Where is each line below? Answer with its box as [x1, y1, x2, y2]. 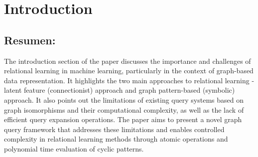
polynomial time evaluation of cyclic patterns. [4, 143, 144, 154]
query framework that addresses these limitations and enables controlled [4, 124, 225, 134]
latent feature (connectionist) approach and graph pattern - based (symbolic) [4, 85, 235, 95]
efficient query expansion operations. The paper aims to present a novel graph [4, 114, 242, 125]
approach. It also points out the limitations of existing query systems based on [4, 94, 244, 105]
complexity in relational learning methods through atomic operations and [4, 134, 228, 144]
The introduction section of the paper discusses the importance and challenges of [4, 55, 251, 66]
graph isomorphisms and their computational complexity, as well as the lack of [4, 104, 244, 115]
